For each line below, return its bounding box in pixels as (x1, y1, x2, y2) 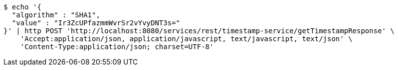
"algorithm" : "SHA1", (11, 11, 100, 19)
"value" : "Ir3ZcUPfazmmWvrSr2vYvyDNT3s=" (11, 19, 181, 27)
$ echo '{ (3, 3, 41, 11)
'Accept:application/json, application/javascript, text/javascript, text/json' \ (20, 35, 353, 43)
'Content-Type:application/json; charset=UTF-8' (20, 43, 214, 51)
